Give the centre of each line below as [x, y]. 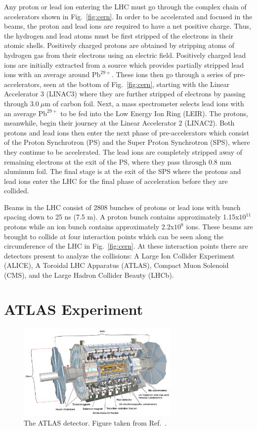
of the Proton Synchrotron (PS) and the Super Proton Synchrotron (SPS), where [127, 142]
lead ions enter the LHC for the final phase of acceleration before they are [116, 181]
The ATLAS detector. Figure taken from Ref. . [95, 423]
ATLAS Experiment [74, 309]
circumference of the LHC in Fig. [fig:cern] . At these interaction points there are [126, 246]
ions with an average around [47, 74]
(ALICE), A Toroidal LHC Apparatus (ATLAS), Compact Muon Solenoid [116, 265]
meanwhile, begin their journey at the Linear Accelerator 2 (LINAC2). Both [119, 123]
